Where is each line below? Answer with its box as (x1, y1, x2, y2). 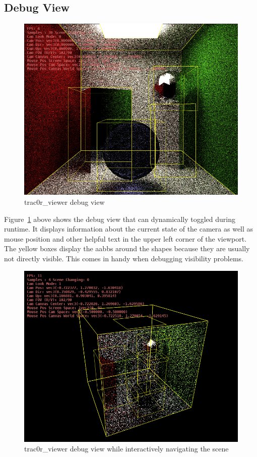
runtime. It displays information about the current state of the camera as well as (4, 223, 253, 234)
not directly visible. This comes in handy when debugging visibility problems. (4, 253, 243, 263)
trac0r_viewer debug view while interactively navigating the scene (24, 443, 229, 454)
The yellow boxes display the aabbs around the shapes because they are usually (4, 243, 250, 254)
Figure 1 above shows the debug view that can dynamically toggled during (4, 213, 235, 224)
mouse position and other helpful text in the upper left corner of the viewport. (4, 233, 247, 244)
